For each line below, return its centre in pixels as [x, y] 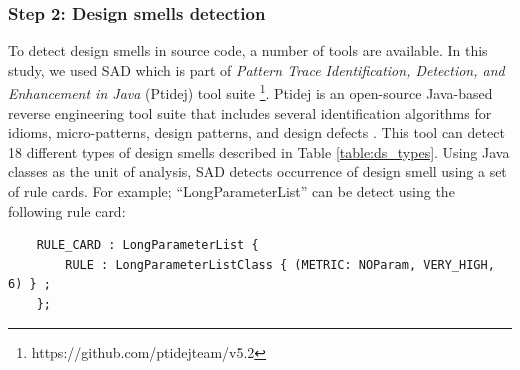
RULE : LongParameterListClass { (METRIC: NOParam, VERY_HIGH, [280, 264]
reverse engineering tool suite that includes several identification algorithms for [250, 112]
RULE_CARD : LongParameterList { [147, 245]
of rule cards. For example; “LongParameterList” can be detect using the [231, 191]
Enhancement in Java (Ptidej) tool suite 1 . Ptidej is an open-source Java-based [250, 92]
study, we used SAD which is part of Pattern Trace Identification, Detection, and [256, 69]
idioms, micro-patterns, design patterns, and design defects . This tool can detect [256, 132]
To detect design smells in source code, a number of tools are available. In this [248, 50]
